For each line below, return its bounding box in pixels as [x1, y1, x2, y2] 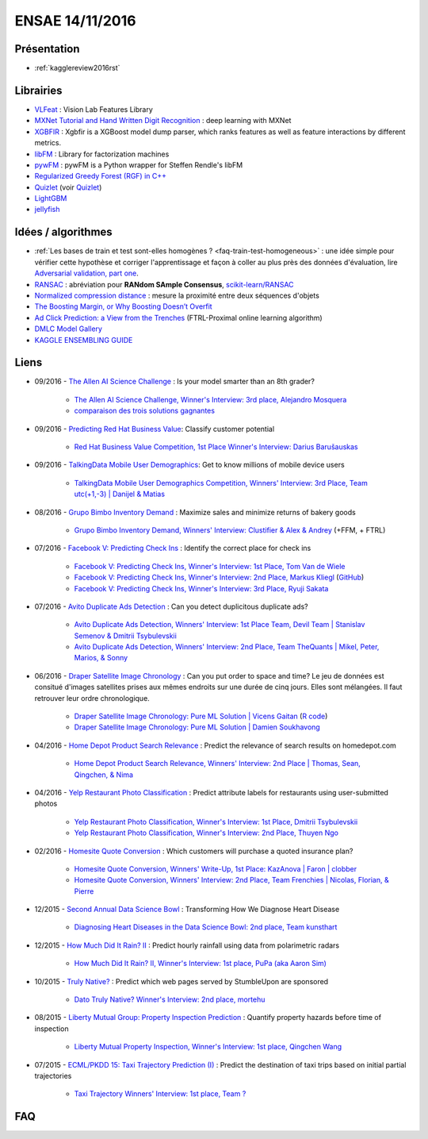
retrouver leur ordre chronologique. [34, 693, 150, 702]
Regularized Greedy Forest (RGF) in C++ [34, 171, 166, 181]
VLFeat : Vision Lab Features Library [34, 104, 154, 114]
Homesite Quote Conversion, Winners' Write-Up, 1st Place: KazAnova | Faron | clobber [74, 864, 357, 873]
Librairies [14, 83, 63, 97]
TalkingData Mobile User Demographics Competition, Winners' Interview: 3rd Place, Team [74, 478, 368, 487]
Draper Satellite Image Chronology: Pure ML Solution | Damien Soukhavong [74, 722, 320, 732]
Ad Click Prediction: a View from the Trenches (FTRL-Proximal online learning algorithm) [34, 313, 323, 322]
